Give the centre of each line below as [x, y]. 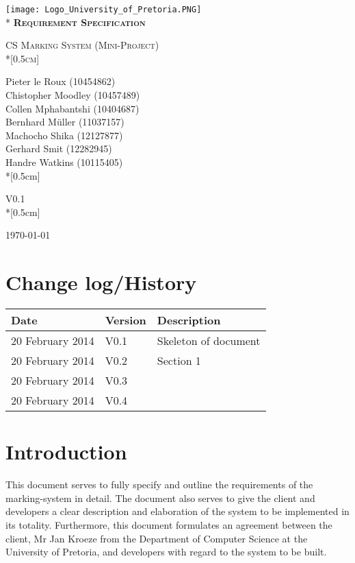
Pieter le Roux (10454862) [61, 81]
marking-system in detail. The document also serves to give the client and [160, 498]
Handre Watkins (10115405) [64, 162]
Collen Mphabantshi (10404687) [73, 108]
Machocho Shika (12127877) [64, 135]
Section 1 [179, 361]
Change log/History [101, 282]
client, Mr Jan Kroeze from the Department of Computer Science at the [157, 538]
